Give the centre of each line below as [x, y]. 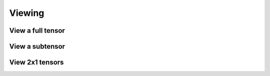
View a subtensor [37, 46]
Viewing [27, 13]
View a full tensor [37, 31]
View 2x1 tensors [36, 62]
